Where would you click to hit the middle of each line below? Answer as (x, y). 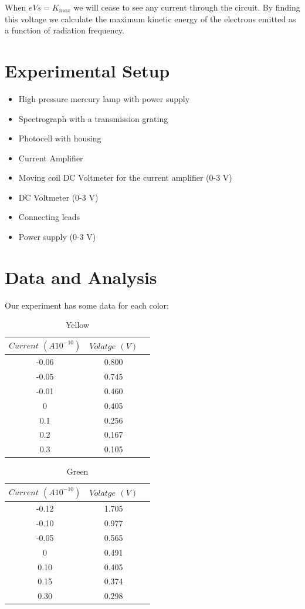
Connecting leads (49, 217)
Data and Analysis (81, 277)
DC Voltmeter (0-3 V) (58, 197)
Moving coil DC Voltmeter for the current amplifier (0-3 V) (125, 177)
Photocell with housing (60, 138)
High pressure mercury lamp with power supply (104, 98)
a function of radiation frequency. (65, 30)
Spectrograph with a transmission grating (93, 118)
